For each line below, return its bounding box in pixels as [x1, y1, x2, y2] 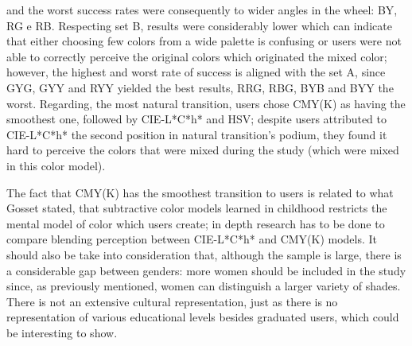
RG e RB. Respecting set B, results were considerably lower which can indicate [6, 17, 392, 33]
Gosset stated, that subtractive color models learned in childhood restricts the [6, 200, 387, 216]
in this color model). [6, 157, 106, 173]
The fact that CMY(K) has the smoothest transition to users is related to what [6, 184, 394, 200]
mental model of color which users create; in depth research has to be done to [6, 215, 385, 231]
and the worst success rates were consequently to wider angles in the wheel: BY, [6, 2, 398, 17]
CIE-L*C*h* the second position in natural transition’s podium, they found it [6, 126, 387, 142]
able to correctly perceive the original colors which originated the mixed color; [6, 48, 387, 64]
